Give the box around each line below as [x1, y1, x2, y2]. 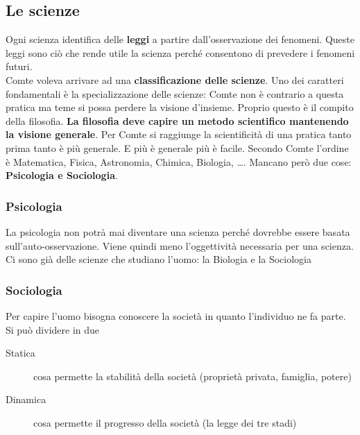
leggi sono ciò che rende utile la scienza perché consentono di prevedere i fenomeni [6, 45, 355, 60]
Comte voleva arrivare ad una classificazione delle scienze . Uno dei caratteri [6, 72, 344, 87]
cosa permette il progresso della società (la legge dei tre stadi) [33, 415, 297, 429]
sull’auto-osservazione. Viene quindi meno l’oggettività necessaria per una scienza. [6, 238, 354, 253]
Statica [6, 346, 35, 360]
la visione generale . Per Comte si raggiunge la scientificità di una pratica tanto [6, 127, 352, 142]
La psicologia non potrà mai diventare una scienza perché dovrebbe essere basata [6, 224, 350, 239]
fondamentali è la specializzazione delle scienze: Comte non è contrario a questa [6, 86, 344, 101]
